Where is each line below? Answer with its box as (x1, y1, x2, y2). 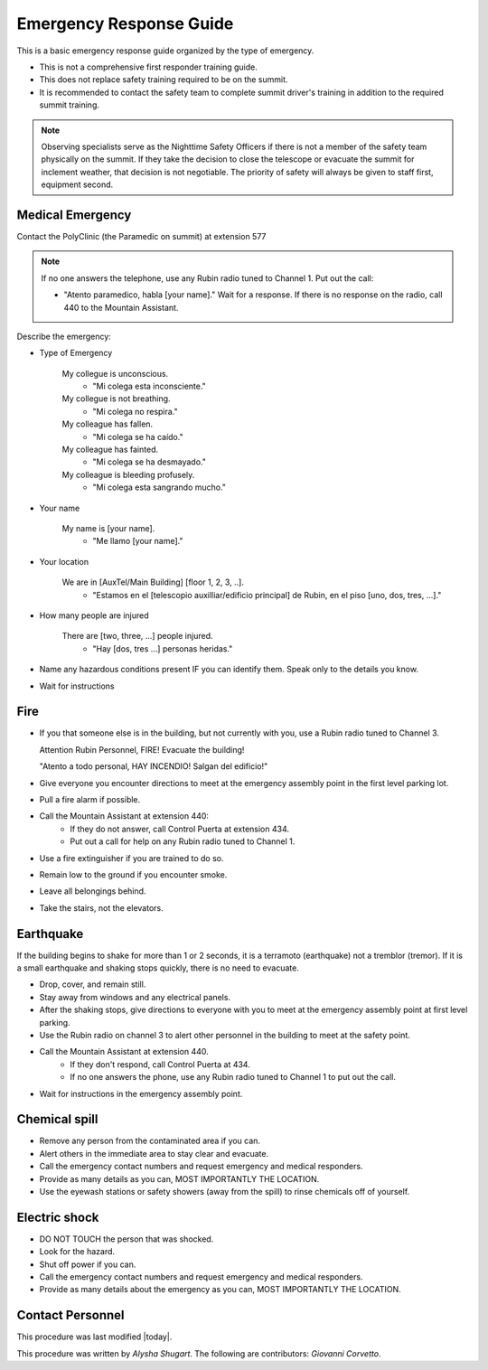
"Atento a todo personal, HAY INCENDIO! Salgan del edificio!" (39, 761, 268, 772)
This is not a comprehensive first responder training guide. (39, 61, 258, 72)
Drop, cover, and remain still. (39, 979, 146, 990)
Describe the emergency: (16, 331, 112, 342)
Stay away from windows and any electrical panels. (39, 991, 230, 1002)
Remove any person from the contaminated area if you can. (39, 1135, 261, 1147)
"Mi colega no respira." (92, 406, 178, 417)
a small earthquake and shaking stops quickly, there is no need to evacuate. (16, 962, 300, 973)
